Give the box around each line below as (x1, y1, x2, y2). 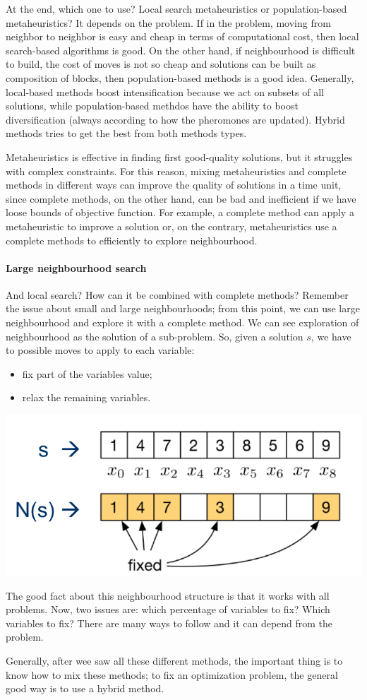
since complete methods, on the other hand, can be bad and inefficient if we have (6, 191, 356, 206)
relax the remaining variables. (22, 390, 151, 405)
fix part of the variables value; (22, 366, 152, 381)
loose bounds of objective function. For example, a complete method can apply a (6, 205, 354, 220)
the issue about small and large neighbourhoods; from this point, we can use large (6, 301, 360, 316)
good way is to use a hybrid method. (6, 681, 164, 696)
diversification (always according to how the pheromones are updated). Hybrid (6, 112, 345, 126)
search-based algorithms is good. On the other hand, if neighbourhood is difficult (6, 42, 356, 57)
